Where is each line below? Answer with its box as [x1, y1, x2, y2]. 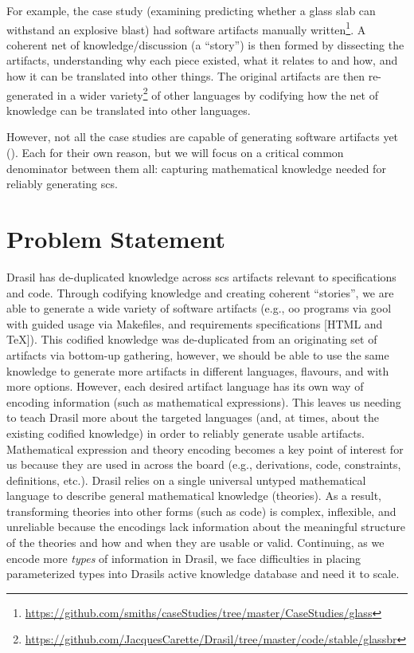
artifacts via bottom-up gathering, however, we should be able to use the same [6, 346, 389, 363]
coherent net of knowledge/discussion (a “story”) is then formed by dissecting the [6, 36, 404, 53]
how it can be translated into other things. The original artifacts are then [6, 68, 365, 85]
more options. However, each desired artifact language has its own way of [6, 378, 364, 395]
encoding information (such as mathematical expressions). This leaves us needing [6, 393, 401, 410]
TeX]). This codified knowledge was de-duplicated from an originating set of [6, 331, 377, 348]
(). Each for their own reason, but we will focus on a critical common [6, 144, 344, 161]
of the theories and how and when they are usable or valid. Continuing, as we [6, 534, 385, 551]
